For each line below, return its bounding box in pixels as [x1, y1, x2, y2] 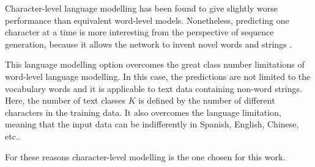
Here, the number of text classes [5, 94, 126, 107]
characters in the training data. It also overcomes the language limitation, [5, 105, 281, 118]
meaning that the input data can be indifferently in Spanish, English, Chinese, [5, 118, 299, 130]
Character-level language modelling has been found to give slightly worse [5, 2, 278, 14]
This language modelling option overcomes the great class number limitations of [5, 58, 305, 71]
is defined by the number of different [138, 94, 275, 107]
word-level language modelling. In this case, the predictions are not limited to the [5, 69, 311, 82]
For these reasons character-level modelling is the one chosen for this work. [5, 150, 286, 163]
